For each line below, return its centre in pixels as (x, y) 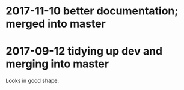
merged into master (56, 24)
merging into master (57, 64)
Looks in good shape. (32, 81)
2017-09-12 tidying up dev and (84, 51)
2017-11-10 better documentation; (92, 11)
